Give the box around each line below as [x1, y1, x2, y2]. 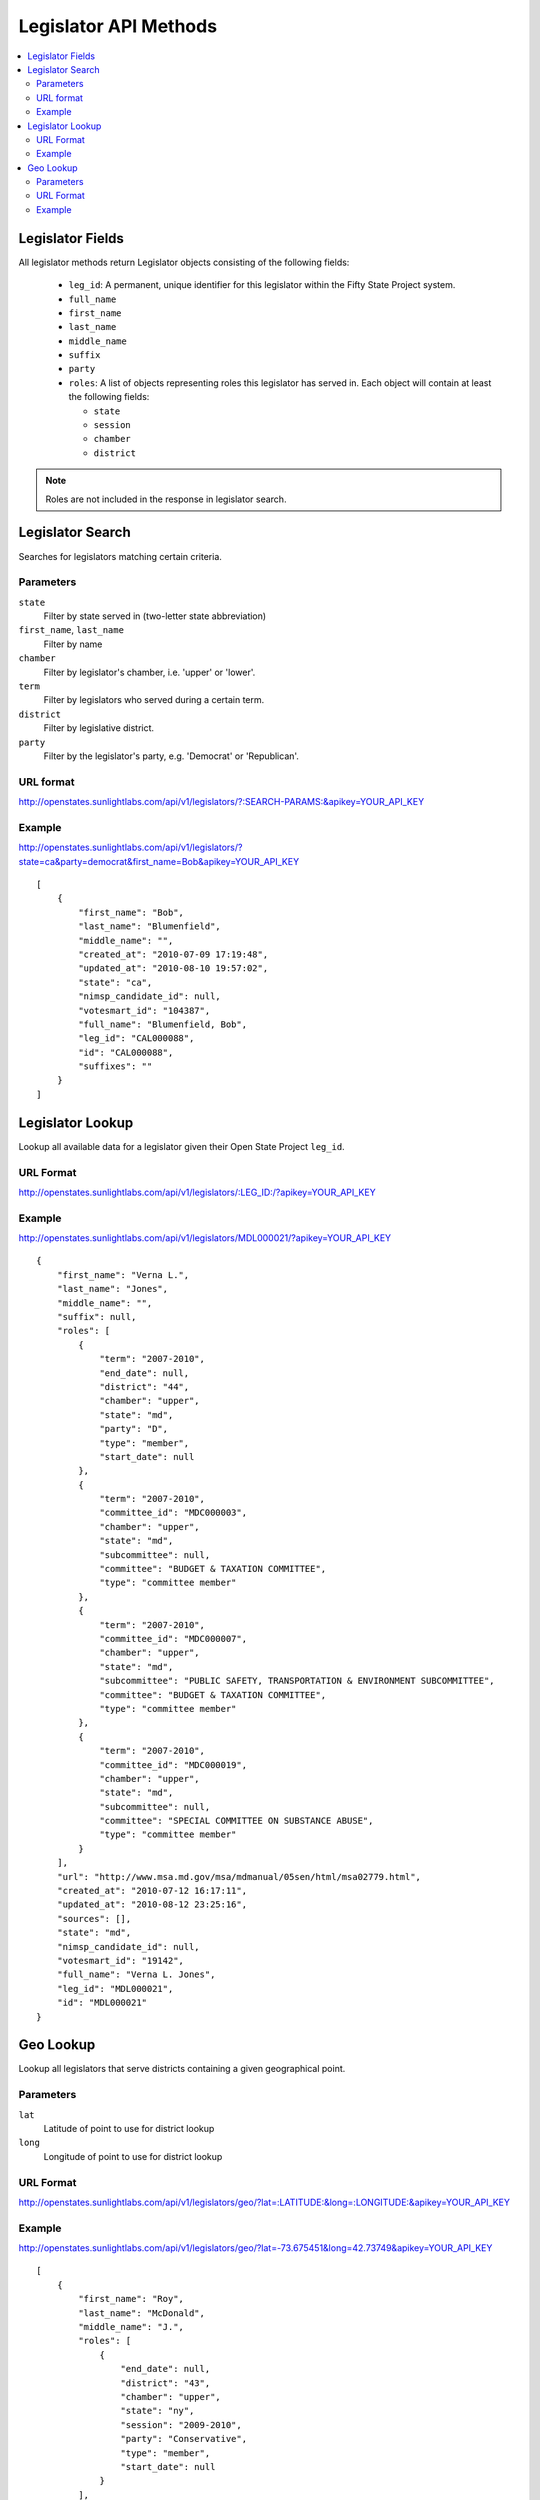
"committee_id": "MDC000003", [99, 1507, 248, 1519]
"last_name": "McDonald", [78, 2307, 205, 2319]
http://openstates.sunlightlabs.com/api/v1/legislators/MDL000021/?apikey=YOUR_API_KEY [18, 1232, 392, 1244]
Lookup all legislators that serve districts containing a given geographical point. [18, 2063, 346, 2075]
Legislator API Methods [18, 15, 218, 37]
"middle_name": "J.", [78, 2321, 185, 2332]
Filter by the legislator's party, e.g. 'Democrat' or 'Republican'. [43, 750, 300, 762]
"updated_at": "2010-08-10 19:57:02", [78, 963, 269, 974]
